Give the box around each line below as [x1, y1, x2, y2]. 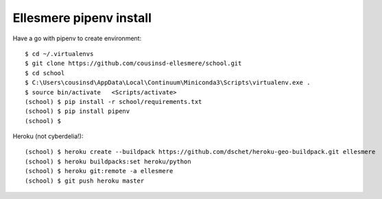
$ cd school [25, 69, 65, 77]
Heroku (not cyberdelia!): [12, 132, 84, 140]
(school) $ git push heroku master [25, 176, 145, 185]
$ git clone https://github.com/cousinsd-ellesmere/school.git [25, 59, 242, 68]
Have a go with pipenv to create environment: [12, 34, 142, 42]
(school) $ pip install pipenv [25, 107, 130, 116]
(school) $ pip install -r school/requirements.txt [25, 98, 202, 105]
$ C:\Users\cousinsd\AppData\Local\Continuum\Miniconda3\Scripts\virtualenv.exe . [25, 79, 311, 87]
